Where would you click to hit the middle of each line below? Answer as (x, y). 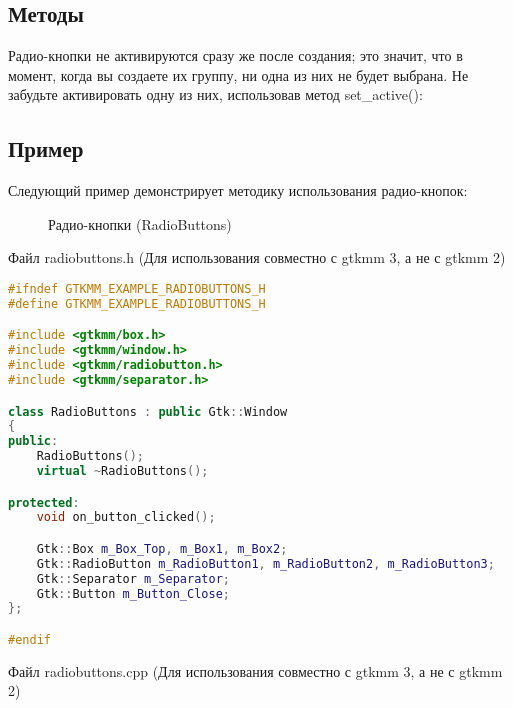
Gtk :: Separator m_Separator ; (133, 578)
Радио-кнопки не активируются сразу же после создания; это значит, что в (235, 55)
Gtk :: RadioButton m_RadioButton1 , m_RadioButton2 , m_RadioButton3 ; (265, 563)
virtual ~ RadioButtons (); (122, 471)
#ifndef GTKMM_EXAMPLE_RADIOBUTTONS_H (137, 288)
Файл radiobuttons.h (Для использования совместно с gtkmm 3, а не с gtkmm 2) (257, 257)
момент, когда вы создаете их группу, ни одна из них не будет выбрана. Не (238, 74)
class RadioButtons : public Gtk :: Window (148, 411)
